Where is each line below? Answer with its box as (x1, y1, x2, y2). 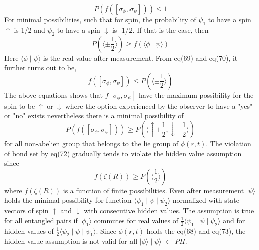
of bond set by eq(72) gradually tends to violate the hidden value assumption (4, 148, 242, 158)
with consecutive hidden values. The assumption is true (84, 205, 254, 216)
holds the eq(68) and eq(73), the (146, 225, 246, 236)
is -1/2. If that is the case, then (112, 24, 209, 35)
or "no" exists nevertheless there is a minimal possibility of (4, 110, 184, 121)
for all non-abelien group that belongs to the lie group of (4, 138, 179, 148)
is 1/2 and (14, 24, 45, 35)
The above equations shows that (4, 89, 103, 100)
